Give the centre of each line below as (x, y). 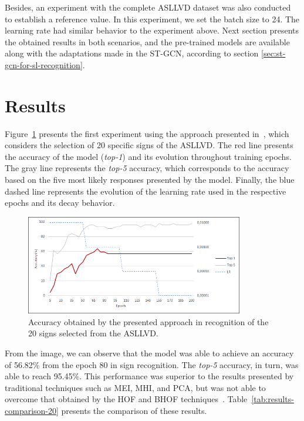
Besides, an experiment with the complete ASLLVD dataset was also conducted (148, 7)
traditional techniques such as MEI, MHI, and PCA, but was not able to (135, 387)
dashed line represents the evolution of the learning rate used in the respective (146, 191)
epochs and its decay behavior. (60, 203)
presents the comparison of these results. (134, 410)
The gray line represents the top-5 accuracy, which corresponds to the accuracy (147, 168)
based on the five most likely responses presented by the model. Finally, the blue (150, 180)
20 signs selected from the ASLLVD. (93, 333)
